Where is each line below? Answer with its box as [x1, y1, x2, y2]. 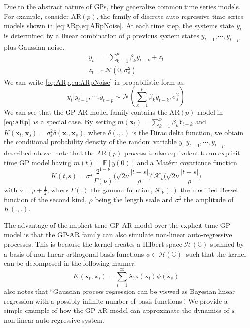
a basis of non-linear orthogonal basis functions [4, 248, 144, 259]
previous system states [132, 30, 199, 40]
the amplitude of [184, 194, 233, 204]
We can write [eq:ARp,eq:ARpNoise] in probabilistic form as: [4, 76, 185, 86]
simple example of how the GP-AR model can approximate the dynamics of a [4, 305, 235, 315]
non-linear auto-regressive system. [4, 314, 104, 325]
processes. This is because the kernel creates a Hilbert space [4, 239, 183, 249]
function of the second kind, [4, 194, 87, 204]
